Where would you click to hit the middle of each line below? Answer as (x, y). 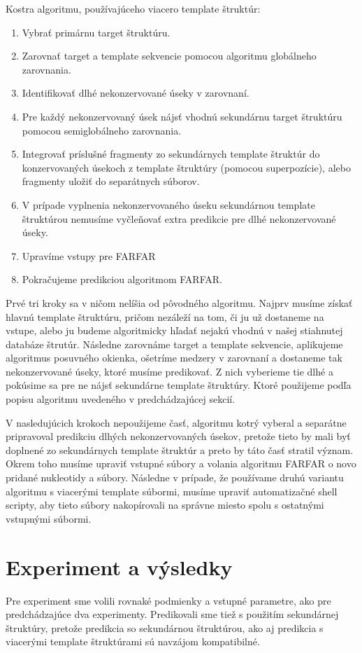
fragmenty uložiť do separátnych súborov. (111, 181)
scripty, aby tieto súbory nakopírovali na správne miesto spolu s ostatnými (165, 505)
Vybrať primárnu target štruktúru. (96, 32)
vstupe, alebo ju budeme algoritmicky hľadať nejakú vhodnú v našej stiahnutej (174, 330)
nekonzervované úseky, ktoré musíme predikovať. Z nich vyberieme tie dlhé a (169, 371)
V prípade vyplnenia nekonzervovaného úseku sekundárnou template (168, 204)
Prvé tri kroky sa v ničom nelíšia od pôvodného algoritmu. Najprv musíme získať (179, 302)
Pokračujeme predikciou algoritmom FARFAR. (122, 279)
